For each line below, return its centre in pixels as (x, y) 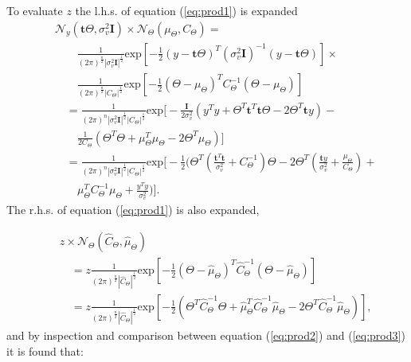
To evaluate (35, 10)
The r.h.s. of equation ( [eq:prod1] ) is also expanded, (133, 210)
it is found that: (45, 350)
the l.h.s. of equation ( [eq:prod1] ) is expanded (186, 10)
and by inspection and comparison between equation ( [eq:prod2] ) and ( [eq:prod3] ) (206, 335)
